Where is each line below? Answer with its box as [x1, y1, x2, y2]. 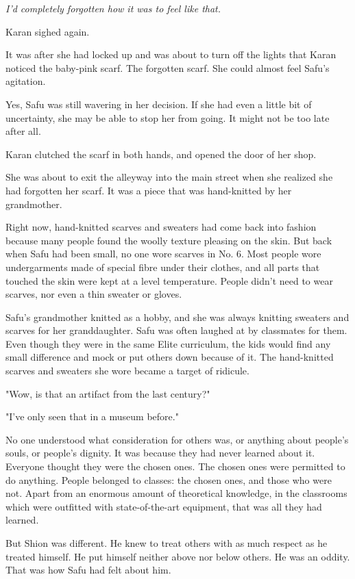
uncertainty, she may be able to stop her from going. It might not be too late [5, 110, 330, 125]
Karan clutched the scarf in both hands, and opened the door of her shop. [5, 146, 317, 161]
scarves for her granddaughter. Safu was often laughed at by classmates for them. [5, 323, 347, 337]
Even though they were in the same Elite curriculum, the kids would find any [5, 336, 331, 350]
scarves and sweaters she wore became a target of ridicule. [5, 363, 249, 378]
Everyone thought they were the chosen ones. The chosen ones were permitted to [5, 459, 345, 474]
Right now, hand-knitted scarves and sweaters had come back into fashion [5, 220, 317, 234]
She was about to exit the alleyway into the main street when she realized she [5, 170, 333, 184]
